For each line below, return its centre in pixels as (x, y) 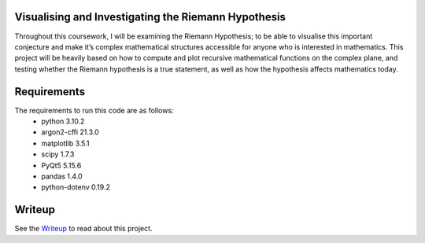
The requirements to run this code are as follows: (94, 110)
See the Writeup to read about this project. (83, 229)
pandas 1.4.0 (62, 176)
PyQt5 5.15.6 (61, 165)
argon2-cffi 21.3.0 (70, 132)
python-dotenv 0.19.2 (76, 187)
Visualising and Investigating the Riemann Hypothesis (150, 17)
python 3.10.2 (63, 121)
